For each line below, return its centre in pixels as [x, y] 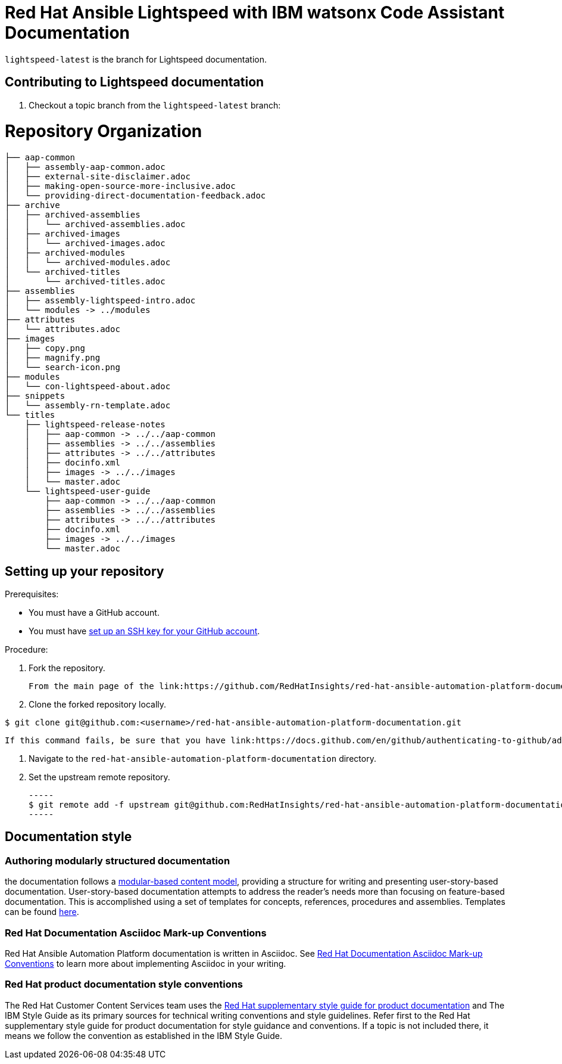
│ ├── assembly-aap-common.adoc [85, 167]
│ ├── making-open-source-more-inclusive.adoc [120, 186]
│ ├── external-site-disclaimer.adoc [98, 177]
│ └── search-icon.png [63, 367]
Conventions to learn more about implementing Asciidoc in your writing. [146, 963]
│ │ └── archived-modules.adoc [88, 263]
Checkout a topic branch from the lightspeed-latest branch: [155, 105]
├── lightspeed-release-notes [95, 425]
